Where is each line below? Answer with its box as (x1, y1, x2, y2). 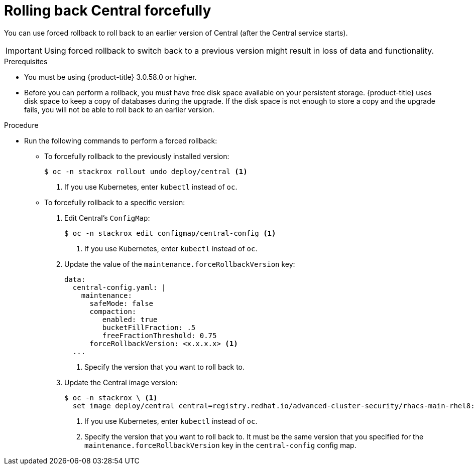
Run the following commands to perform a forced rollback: (24, 136, 217, 145)
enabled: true (102, 315, 158, 324)
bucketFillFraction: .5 (102, 323, 196, 332)
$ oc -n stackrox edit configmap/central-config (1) (64, 229, 276, 237)
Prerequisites (4, 57, 48, 66)
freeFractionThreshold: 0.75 (102, 331, 217, 340)
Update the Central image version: (64, 378, 178, 387)
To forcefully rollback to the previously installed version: (44, 151, 229, 161)
